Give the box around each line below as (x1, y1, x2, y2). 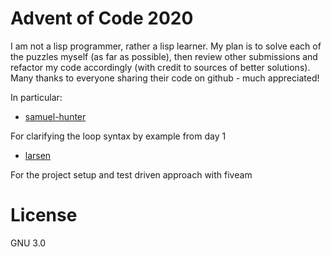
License (10, 204, 78, 227)
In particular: (10, 91, 63, 103)
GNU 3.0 (10, 237, 47, 249)
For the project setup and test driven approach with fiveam (10, 168, 253, 181)
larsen (24, 149, 52, 161)
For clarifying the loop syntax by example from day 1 (10, 130, 227, 142)
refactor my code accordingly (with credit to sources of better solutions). (10, 61, 311, 73)
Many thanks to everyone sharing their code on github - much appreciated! (10, 72, 320, 84)
